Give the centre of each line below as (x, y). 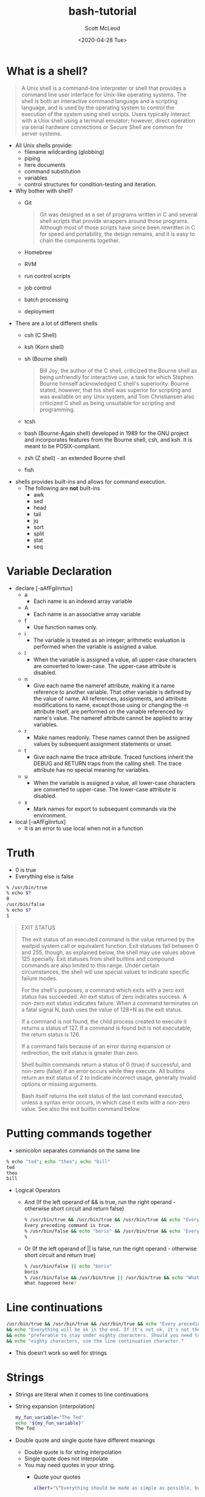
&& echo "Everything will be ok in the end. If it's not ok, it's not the (103, 1330)
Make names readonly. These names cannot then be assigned (112, 737)
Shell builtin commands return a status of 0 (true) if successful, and (106, 1065)
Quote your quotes (57, 1477)
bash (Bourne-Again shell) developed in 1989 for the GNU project (106, 433)
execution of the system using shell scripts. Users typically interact (106, 114)
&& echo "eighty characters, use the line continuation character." (95, 1341)
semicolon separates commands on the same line (77, 1150)
